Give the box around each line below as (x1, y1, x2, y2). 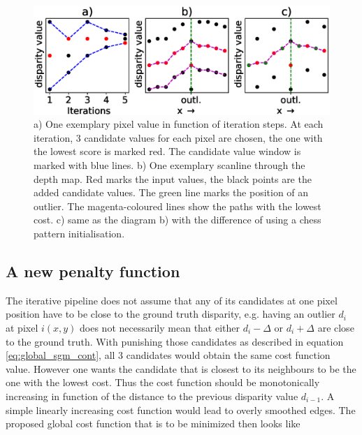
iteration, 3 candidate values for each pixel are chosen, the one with (34, 130, 323, 145)
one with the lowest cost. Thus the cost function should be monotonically (6, 375, 320, 390)
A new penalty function (6, 260, 180, 282)
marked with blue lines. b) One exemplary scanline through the (34, 158, 305, 172)
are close (317, 320, 354, 335)
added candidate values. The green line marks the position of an (34, 185, 309, 200)
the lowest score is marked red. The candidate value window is (34, 144, 301, 158)
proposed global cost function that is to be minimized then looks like (6, 416, 301, 431)
